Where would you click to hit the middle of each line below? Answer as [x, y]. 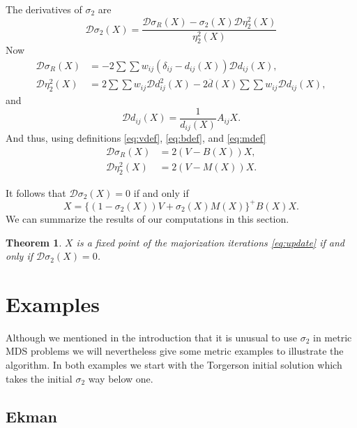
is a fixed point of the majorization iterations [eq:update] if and [210, 242]
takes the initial [39, 378]
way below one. [121, 378]
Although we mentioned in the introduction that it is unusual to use [151, 337]
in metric [332, 337]
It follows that [36, 192]
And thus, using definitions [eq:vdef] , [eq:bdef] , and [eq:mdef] [136, 138]
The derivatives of [44, 9]
